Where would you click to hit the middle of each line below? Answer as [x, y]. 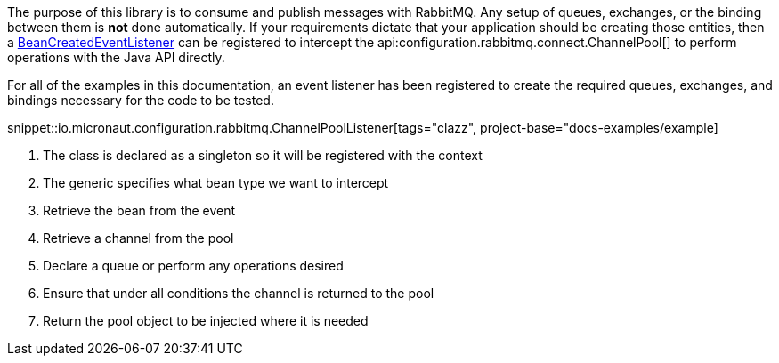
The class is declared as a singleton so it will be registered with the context [263, 155]
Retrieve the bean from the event [139, 210]
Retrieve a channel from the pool [138, 238]
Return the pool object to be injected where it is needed [206, 321]
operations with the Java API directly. [116, 57]
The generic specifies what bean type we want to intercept [216, 183]
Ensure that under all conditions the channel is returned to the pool [239, 293]
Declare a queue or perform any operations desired [193, 266]
